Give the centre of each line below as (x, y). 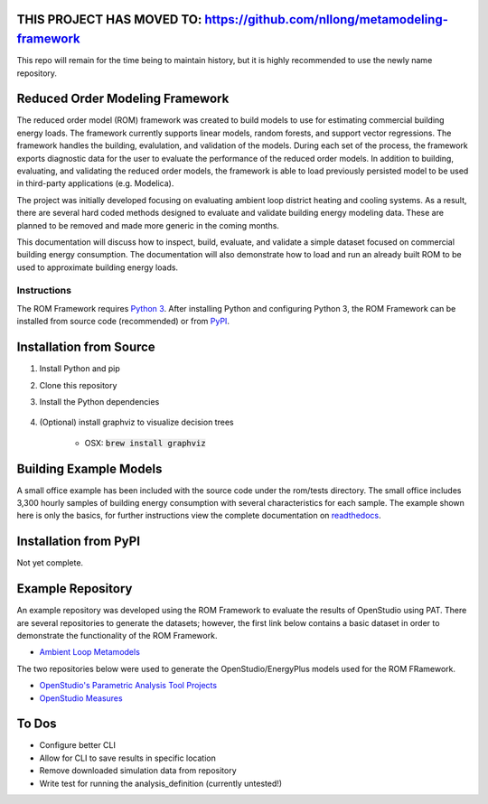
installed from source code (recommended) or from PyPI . (123, 322)
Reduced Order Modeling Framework (123, 99)
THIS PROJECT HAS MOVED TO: (109, 19)
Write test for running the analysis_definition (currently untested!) (161, 783)
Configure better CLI (78, 745)
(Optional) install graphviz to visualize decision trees (136, 422)
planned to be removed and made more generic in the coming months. (148, 225)
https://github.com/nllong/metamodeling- (327, 19)
